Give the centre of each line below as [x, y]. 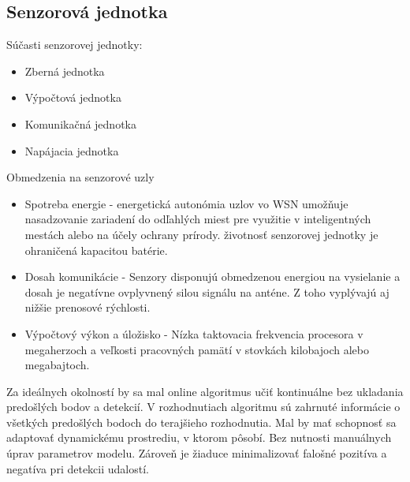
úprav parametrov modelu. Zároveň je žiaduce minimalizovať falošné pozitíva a [197, 453]
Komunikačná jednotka [80, 123]
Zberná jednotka [65, 71]
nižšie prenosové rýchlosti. [88, 307]
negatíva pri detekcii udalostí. [78, 468]
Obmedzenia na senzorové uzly [80, 177]
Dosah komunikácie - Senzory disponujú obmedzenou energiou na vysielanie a [212, 276]
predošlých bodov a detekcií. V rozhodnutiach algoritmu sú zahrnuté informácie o [203, 407]
